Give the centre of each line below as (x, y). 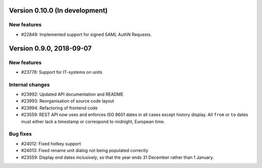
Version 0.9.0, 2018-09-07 (50, 48)
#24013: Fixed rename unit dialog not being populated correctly (85, 151)
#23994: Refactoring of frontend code (59, 108)
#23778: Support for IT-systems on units (62, 72)
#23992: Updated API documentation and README (72, 94)
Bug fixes (20, 134)
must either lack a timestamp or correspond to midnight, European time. (93, 121)
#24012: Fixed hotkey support (51, 144)
